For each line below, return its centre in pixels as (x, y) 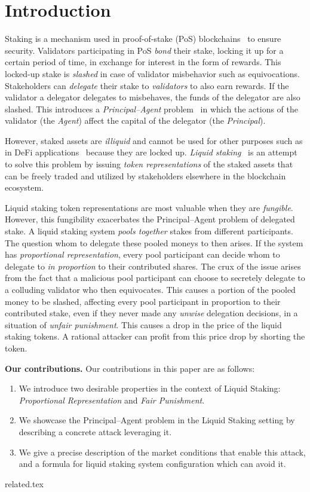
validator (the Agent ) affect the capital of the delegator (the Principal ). (135, 120)
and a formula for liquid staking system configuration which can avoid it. (152, 464)
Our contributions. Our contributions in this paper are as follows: (130, 368)
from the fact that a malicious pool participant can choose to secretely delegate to (155, 278)
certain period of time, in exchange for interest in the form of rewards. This (143, 62)
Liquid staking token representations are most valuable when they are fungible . (149, 207)
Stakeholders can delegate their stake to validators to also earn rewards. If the (147, 85)
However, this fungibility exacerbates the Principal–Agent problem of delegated (150, 219)
